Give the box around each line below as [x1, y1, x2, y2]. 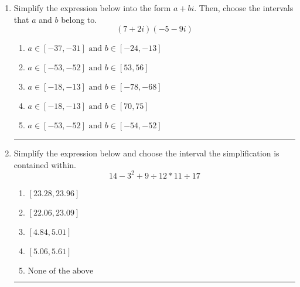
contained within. [13, 158, 76, 170]
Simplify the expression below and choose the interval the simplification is [13, 147, 279, 159]
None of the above [28, 266, 94, 275]
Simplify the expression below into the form [13, 2, 171, 13]
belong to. [61, 13, 97, 25]
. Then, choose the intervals [194, 2, 294, 13]
